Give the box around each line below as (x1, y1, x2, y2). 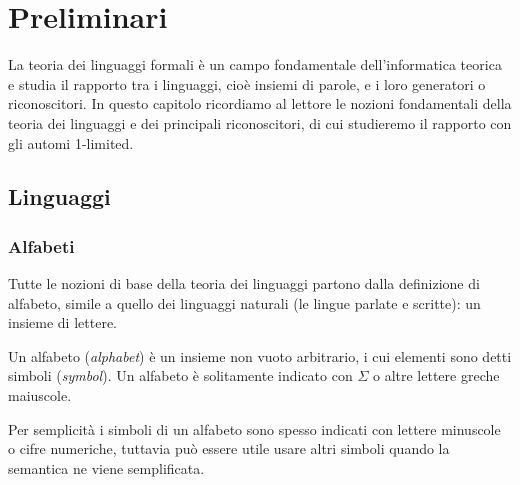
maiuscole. (8, 385, 72, 406)
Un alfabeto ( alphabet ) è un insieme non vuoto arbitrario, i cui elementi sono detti (8, 345, 512, 366)
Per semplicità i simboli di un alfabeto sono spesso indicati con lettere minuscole (8, 418, 501, 439)
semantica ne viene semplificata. (8, 457, 205, 478)
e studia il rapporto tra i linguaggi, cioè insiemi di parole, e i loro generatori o (8, 73, 486, 94)
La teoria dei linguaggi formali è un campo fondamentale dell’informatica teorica (8, 54, 502, 75)
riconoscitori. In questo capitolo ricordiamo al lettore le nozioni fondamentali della (8, 93, 512, 114)
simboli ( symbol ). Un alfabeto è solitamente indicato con (8, 365, 353, 386)
